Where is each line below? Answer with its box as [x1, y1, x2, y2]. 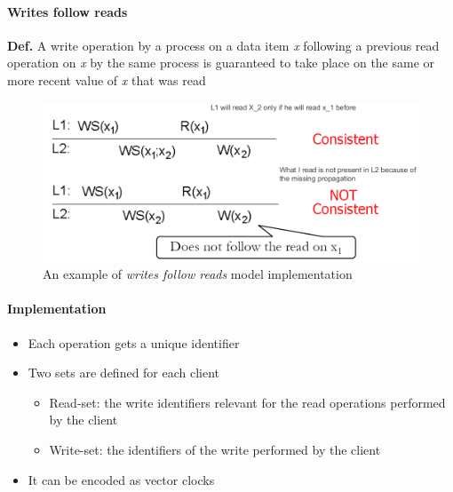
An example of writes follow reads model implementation [43, 265, 353, 283]
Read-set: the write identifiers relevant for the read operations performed [49, 393, 446, 411]
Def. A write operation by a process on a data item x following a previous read [7, 36, 440, 54]
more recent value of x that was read [7, 70, 206, 89]
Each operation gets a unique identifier [28, 333, 240, 352]
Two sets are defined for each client [28, 363, 220, 382]
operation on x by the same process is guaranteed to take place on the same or [7, 53, 435, 72]
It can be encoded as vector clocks [28, 470, 215, 488]
